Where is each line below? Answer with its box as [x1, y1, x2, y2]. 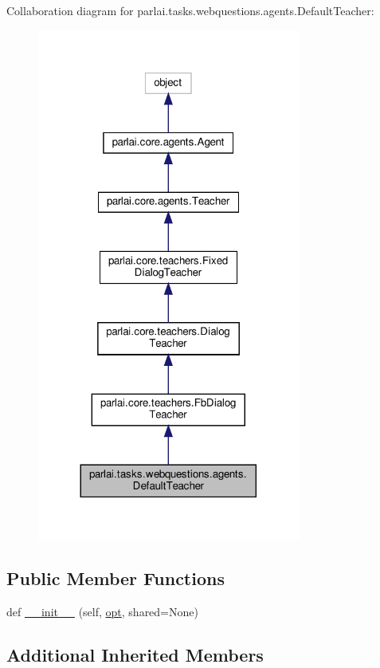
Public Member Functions [6, 565, 225, 590]
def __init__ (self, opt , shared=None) [6, 603, 198, 619]
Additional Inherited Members [6, 642, 264, 666]
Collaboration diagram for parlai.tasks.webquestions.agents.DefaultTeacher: [6, 2, 374, 18]
